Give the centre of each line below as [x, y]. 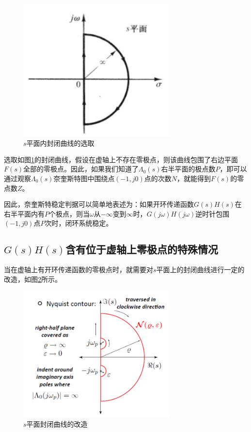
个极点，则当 [69, 213]
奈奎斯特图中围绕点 [84, 178]
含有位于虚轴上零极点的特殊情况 [142, 249]
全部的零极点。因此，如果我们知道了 [81, 169]
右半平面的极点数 [188, 169]
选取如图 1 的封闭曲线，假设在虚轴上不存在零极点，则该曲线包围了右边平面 [121, 159]
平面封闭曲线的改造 [57, 424]
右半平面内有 [24, 213]
